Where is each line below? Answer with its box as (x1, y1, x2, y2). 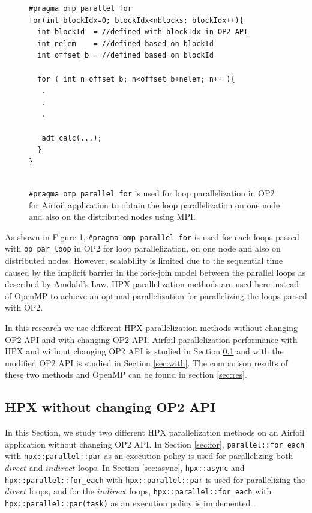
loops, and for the (29, 485, 95, 497)
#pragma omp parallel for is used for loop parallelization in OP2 (29, 186, 275, 199)
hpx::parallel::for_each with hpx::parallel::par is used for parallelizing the (5, 473, 305, 485)
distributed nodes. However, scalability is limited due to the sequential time (5, 254, 283, 267)
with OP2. (5, 301, 43, 314)
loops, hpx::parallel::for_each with (129, 485, 272, 497)
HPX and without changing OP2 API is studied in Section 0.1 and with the (5, 345, 284, 357)
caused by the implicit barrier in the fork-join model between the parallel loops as (5, 266, 306, 278)
